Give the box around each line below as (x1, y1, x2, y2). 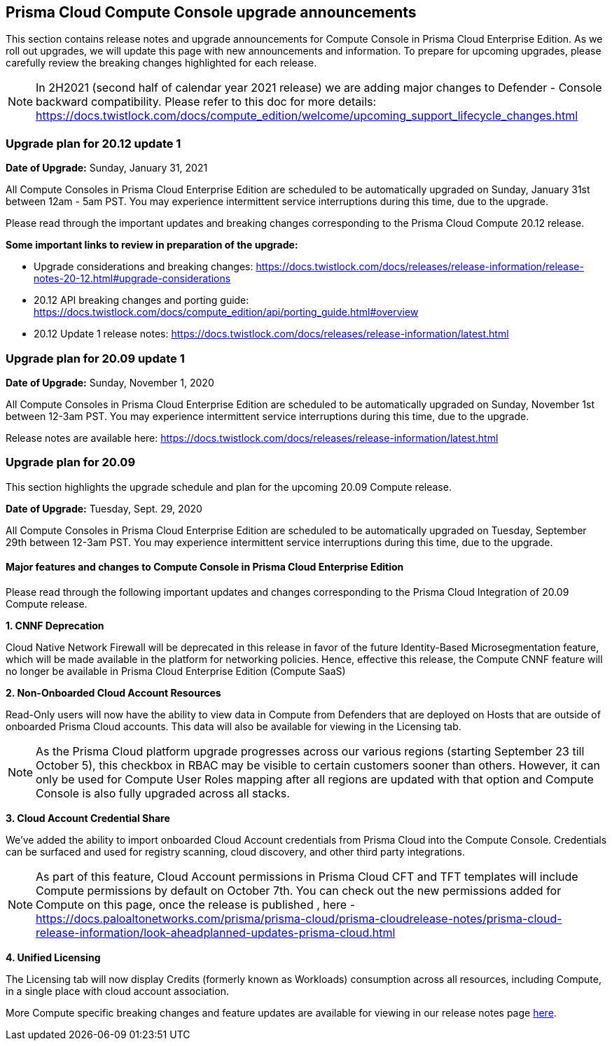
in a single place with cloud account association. (6, 984, 229, 997)
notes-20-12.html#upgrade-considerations (34, 272, 231, 285)
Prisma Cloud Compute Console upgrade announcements (6, 4, 417, 21)
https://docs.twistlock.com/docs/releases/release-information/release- (256, 260, 584, 273)
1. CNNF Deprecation (6, 619, 104, 632)
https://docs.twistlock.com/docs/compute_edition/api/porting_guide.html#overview (34, 306, 419, 319)
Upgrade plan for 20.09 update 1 (6, 351, 185, 365)
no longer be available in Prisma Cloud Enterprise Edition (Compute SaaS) (6, 664, 346, 677)
